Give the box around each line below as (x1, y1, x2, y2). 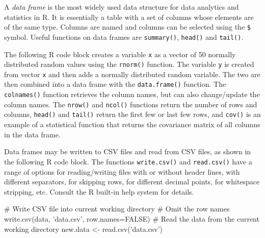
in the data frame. (4, 129, 61, 139)
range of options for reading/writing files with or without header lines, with (4, 166, 240, 177)
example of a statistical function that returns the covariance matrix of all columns (4, 119, 260, 130)
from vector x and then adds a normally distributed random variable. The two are (4, 68, 260, 79)
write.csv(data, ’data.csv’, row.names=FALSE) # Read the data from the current (4, 213, 259, 224)
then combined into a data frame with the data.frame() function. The (4, 79, 226, 89)
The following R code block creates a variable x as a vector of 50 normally (4, 49, 236, 59)
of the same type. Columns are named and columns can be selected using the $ (4, 21, 251, 32)
